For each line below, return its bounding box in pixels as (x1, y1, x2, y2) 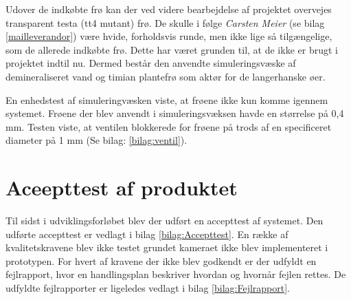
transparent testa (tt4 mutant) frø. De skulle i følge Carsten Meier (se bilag (5, 15, 325, 30)
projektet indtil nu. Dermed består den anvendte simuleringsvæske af (5, 56, 296, 70)
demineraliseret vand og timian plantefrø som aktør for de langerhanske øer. (5, 69, 326, 83)
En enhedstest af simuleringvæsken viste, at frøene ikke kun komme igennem (5, 92, 328, 107)
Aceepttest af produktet (5, 173, 238, 202)
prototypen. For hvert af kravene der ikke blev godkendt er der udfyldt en (5, 253, 317, 268)
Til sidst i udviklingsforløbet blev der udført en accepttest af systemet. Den (5, 213, 324, 228)
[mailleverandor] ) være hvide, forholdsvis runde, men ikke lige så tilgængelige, (5, 29, 332, 43)
